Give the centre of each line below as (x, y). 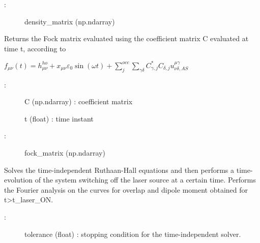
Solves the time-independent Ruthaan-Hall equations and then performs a (119, 170)
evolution (19, 180)
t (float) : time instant (59, 118)
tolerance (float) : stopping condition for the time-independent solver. (133, 234)
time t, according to (35, 48)
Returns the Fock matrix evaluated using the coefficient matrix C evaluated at (126, 38)
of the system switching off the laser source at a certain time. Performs (145, 180)
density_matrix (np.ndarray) (70, 21)
